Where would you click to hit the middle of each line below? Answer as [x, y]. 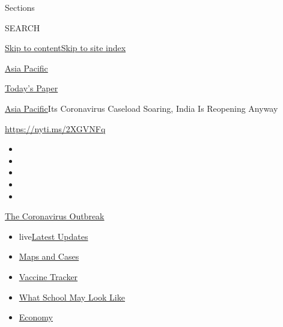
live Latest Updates [53, 236]
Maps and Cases [49, 256]
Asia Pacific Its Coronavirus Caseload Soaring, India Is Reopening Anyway [141, 108]
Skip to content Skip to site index [65, 48]
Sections [20, 7]
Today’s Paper [32, 88]
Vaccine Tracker [48, 276]
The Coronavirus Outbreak [55, 216]
